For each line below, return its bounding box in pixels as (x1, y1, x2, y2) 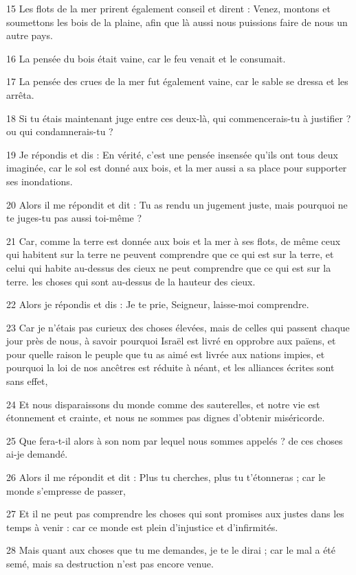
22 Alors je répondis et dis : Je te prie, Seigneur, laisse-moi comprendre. (6, 297, 309, 312)
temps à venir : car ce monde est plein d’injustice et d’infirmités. (6, 519, 278, 534)
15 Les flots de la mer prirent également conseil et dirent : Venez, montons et (6, 1, 331, 15)
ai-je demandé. (6, 447, 68, 461)
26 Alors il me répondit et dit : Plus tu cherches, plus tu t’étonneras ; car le (6, 470, 326, 484)
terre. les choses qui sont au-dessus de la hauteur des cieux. (6, 274, 256, 288)
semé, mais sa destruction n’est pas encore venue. (6, 556, 214, 570)
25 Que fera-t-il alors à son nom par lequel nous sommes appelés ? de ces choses (6, 433, 343, 447)
